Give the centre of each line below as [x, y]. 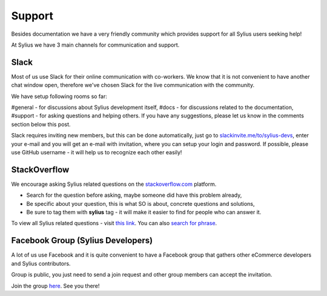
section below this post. [41, 124]
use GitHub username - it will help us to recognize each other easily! [97, 152]
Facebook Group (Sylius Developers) [82, 241]
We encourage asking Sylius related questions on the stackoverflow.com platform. [114, 184]
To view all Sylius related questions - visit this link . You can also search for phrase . [114, 223]
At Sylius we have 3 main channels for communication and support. [95, 45]
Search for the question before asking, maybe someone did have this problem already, [134, 195]
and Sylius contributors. [41, 263]
